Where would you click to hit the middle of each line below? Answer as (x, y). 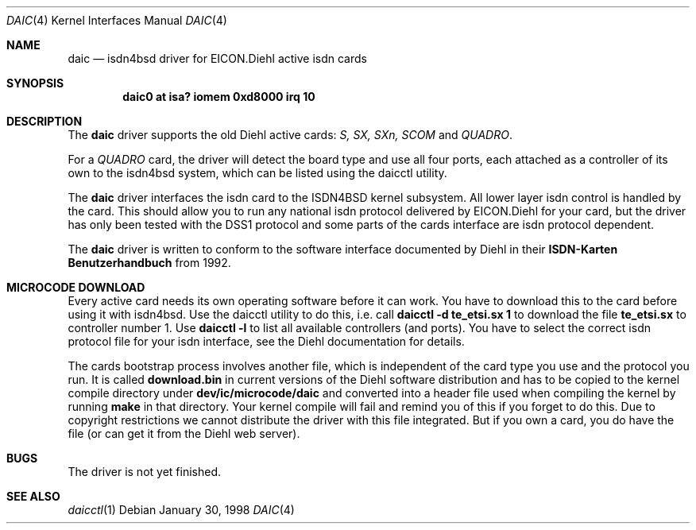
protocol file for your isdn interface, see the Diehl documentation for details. (266, 341)
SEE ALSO (33, 496)
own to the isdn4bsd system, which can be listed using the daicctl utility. (257, 173)
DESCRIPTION (44, 121)
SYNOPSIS (35, 83)
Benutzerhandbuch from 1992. (149, 263)
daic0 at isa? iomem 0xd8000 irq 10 (219, 97)
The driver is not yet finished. (144, 472)
